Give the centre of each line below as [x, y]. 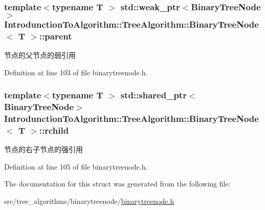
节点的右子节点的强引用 [43, 149]
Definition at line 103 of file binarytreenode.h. [76, 72]
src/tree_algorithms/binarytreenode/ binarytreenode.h [89, 201]
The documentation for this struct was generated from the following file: [117, 184]
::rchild [54, 130]
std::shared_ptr [153, 95]
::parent [56, 36]
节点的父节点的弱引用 [40, 55]
